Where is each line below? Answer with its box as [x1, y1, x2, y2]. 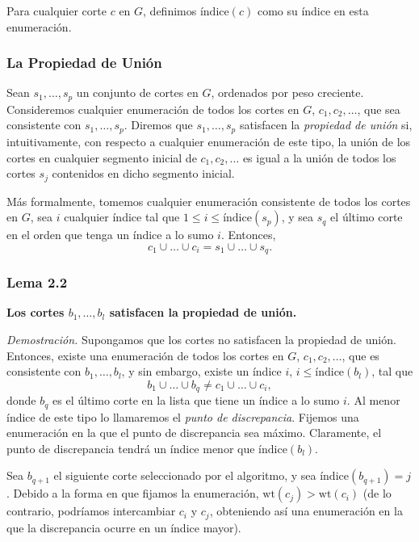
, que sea [357, 100, 400, 117]
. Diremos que [124, 116, 193, 133]
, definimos [143, 2, 197, 19]
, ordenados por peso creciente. [211, 84, 364, 101]
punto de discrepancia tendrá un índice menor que [6, 439, 255, 456]
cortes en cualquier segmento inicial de [6, 149, 197, 166]
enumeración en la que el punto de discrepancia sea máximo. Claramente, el [6, 424, 382, 441]
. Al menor [346, 392, 400, 409]
